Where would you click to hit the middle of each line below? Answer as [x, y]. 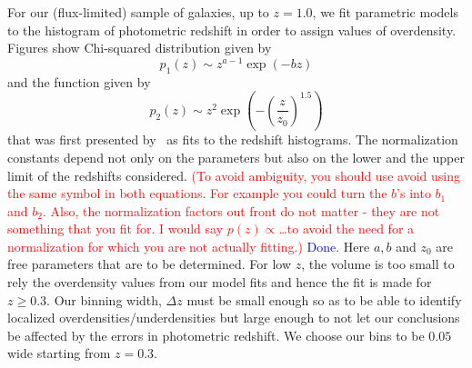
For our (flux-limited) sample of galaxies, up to [138, 12]
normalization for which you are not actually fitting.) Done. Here [189, 246]
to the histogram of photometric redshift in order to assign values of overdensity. [232, 30]
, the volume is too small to [378, 264]
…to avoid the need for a [346, 229]
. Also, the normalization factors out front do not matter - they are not [241, 210]
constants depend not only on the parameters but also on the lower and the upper [236, 157]
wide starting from [59, 353]
